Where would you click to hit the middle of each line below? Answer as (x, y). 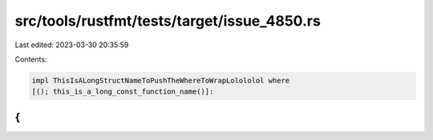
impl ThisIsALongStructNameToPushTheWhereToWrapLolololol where (161, 80)
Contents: (31, 59)
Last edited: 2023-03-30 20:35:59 (72, 45)
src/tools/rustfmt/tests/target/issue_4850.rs (168, 21)
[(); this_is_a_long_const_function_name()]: (123, 92)
